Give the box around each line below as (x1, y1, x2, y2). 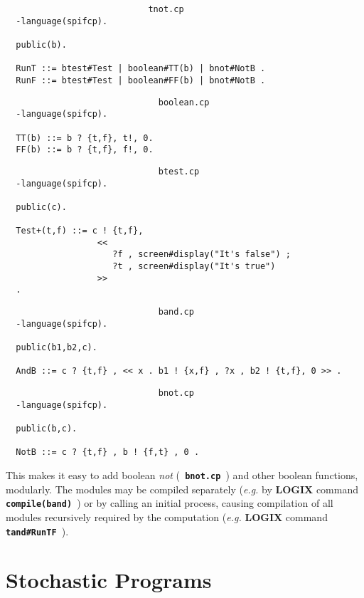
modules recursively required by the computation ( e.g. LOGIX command (6, 509, 328, 524)
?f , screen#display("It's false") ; (112, 249, 291, 260)
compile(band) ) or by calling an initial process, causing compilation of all (6, 495, 333, 510)
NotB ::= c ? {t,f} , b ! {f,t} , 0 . (16, 447, 200, 458)
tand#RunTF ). (6, 523, 69, 538)
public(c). (16, 201, 67, 212)
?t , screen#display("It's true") (112, 261, 276, 272)
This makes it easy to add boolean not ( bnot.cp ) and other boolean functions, (6, 467, 358, 482)
